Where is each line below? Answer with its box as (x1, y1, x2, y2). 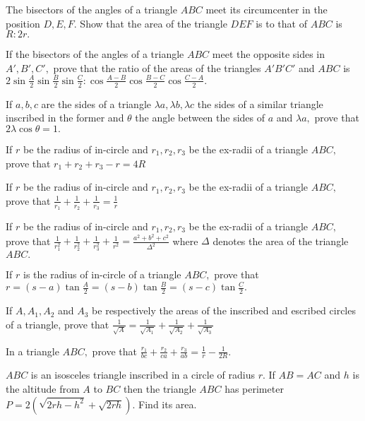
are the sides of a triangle (41, 96, 152, 111)
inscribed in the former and (6, 110, 124, 125)
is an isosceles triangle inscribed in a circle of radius (30, 367, 255, 382)
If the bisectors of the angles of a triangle (6, 47, 184, 61)
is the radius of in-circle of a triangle (23, 267, 181, 282)
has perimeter (225, 381, 284, 396)
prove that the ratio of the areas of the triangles (53, 60, 261, 75)
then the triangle (123, 381, 196, 396)
